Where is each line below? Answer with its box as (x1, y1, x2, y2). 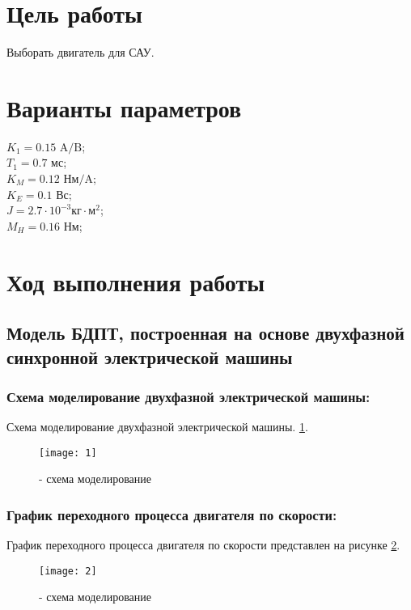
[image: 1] (39, 447, 97, 459)
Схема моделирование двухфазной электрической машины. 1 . (6, 418, 308, 435)
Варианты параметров (6, 91, 242, 124)
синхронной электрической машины (6, 344, 293, 369)
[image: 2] (39, 565, 97, 577)
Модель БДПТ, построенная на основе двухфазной (6, 320, 405, 345)
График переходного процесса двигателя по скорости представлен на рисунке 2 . (6, 536, 400, 553)
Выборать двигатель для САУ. (6, 44, 155, 61)
